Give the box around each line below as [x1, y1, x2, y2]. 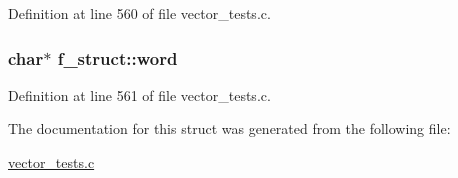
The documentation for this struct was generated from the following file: [8, 118, 451, 139]
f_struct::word [57, 45, 178, 70]
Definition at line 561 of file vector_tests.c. [8, 84, 271, 105]
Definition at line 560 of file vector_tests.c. [8, 3, 271, 23]
